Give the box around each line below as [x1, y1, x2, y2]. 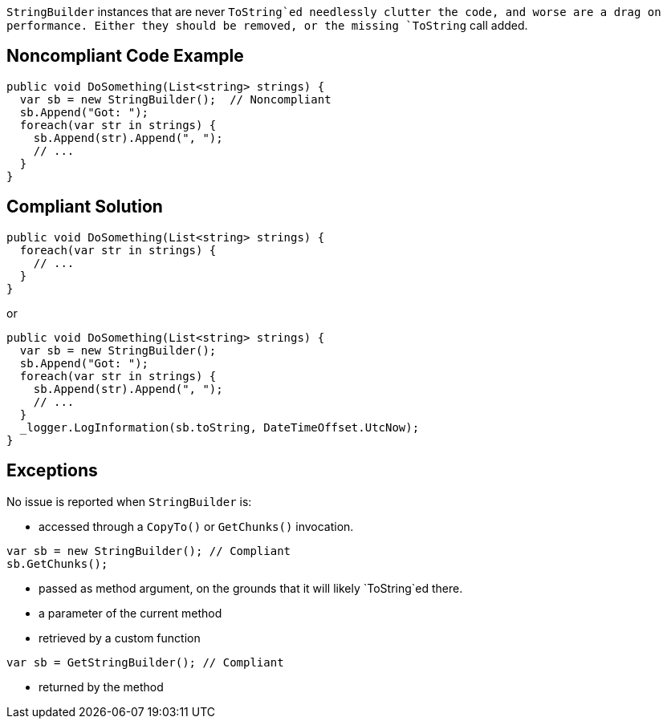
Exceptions [6, 460, 98, 481]
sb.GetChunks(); [6, 557, 108, 570]
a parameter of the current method [39, 606, 222, 620]
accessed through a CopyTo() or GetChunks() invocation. [39, 519, 354, 533]
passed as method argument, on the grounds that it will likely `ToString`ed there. [39, 581, 463, 595]
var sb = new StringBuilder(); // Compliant [6, 544, 291, 557]
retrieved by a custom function [39, 630, 201, 645]
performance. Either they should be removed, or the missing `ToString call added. [6, 18, 528, 32]
